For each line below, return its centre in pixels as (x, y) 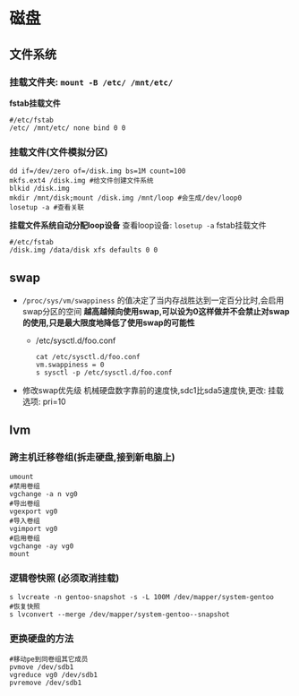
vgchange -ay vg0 (42, 546)
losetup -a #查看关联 (47, 208)
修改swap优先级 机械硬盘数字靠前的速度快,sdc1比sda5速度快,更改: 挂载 (153, 390)
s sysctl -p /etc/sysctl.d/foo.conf (104, 373)
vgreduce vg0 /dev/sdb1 (54, 675)
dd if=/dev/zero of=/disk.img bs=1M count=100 (98, 171)
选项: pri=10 (44, 401)
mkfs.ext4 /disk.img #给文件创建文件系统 (81, 181)
